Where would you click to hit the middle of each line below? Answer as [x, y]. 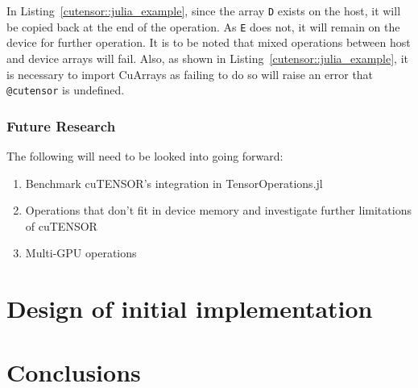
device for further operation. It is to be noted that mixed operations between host [209, 42]
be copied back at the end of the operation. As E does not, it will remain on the [203, 26]
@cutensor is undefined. [66, 90]
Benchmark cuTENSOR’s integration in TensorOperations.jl [174, 183]
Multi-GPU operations [81, 253]
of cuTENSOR [61, 225]
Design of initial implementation [190, 309]
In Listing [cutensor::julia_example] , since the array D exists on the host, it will [204, 10]
